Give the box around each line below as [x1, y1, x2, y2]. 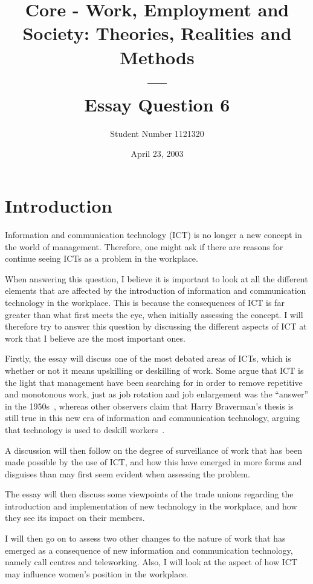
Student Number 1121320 [110, 127, 204, 139]
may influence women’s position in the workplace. [5, 567, 189, 580]
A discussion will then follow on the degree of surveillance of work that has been [5, 443, 303, 456]
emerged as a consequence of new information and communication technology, [5, 543, 293, 556]
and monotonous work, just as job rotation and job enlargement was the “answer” [5, 388, 309, 400]
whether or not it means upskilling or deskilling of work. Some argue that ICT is [5, 363, 304, 376]
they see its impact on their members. [5, 511, 145, 524]
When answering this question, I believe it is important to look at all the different [5, 272, 308, 285]
